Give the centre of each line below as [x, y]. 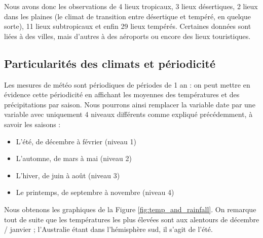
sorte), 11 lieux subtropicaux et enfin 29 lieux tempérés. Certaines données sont [128, 26]
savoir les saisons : [32, 124]
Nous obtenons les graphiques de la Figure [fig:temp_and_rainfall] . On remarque [130, 209]
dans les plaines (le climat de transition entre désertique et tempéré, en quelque [128, 16]
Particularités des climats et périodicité [110, 63]
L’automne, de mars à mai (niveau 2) [74, 158]
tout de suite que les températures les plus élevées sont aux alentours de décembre [132, 219]
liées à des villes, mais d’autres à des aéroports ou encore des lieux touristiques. [127, 36]
